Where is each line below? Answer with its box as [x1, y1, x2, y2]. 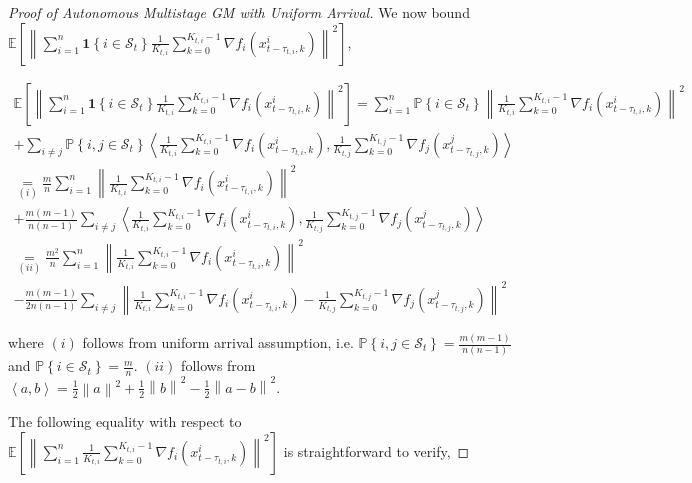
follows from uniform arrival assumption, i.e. [82, 332, 354, 353]
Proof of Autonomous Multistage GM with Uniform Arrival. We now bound [8, 2, 470, 22]
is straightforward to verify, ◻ [283, 440, 470, 461]
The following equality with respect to [8, 411, 242, 432]
